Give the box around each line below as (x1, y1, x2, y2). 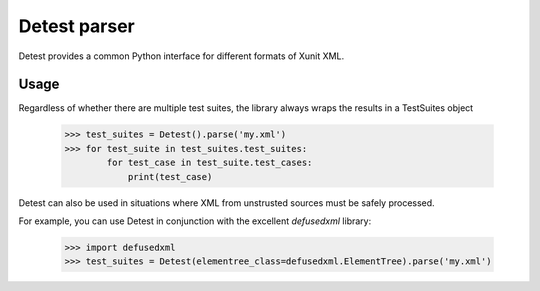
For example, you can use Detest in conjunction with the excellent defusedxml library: (18, 215, 372, 227)
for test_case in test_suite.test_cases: (106, 157, 313, 169)
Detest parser (18, 15, 135, 37)
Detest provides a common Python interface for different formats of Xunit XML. (18, 50, 345, 62)
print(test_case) (127, 171, 213, 182)
